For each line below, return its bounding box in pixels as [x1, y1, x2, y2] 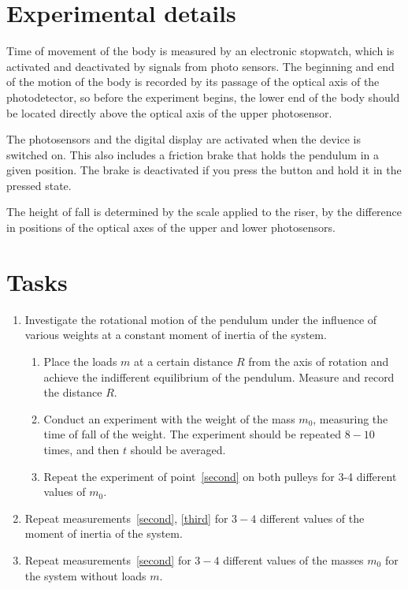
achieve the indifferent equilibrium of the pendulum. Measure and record [43, 368, 395, 385]
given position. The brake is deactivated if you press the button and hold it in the [6, 162, 402, 178]
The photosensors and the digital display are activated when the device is [6, 131, 362, 147]
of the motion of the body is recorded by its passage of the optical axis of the [6, 73, 380, 90]
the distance [43, 384, 102, 401]
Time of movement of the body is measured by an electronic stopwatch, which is [6, 43, 395, 59]
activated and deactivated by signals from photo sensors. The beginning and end [6, 58, 395, 74]
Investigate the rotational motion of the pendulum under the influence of [24, 311, 377, 327]
